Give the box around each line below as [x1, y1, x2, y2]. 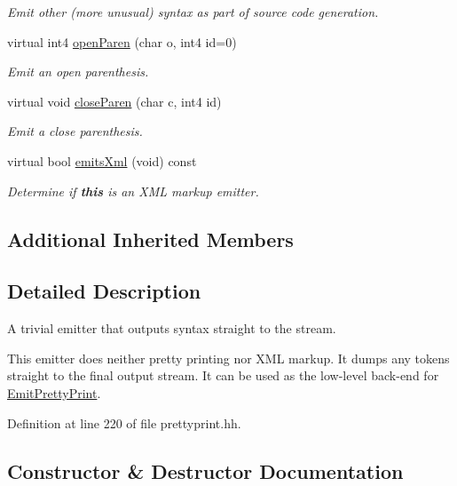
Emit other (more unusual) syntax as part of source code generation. [7, 3, 379, 20]
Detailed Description [7, 277, 201, 305]
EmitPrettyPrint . [7, 383, 101, 402]
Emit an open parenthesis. [7, 62, 149, 81]
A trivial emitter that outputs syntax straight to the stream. [7, 319, 336, 338]
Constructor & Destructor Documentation [7, 457, 404, 484]
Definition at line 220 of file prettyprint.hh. [7, 413, 241, 432]
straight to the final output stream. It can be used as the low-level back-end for [7, 366, 439, 385]
